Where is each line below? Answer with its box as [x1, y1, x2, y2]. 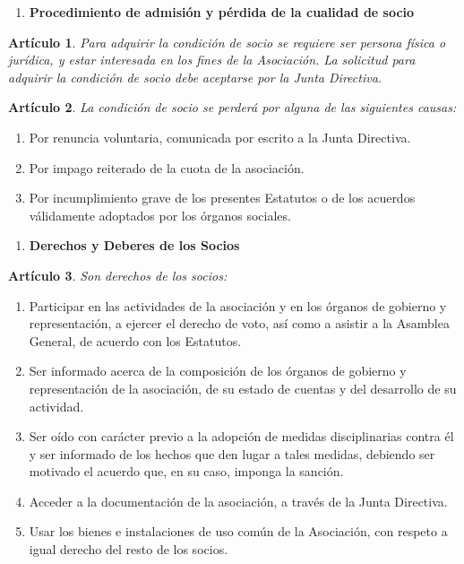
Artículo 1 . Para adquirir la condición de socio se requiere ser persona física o [8, 32, 446, 51]
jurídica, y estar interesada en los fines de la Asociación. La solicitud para [8, 50, 416, 69]
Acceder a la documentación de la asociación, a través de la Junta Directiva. [29, 491, 448, 510]
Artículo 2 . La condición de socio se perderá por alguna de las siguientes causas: [8, 98, 457, 117]
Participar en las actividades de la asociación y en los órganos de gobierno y [29, 296, 447, 315]
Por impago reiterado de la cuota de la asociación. [29, 158, 305, 177]
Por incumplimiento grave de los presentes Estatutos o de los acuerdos [29, 188, 416, 207]
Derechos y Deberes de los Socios [29, 236, 240, 255]
